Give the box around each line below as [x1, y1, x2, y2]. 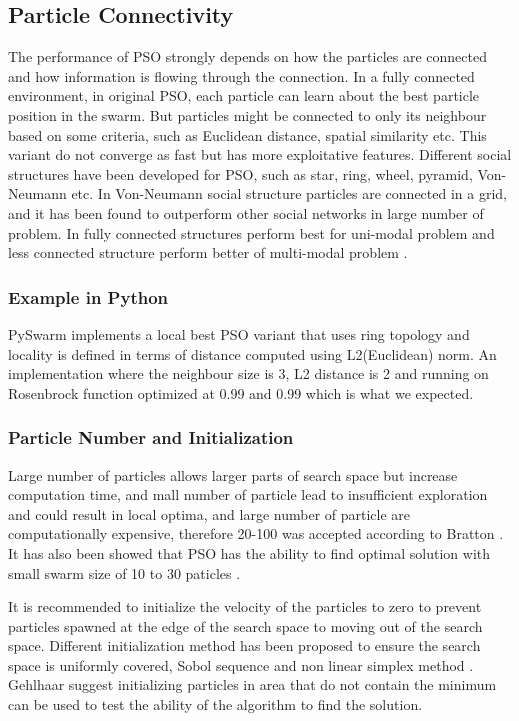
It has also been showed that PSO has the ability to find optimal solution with [8, 542, 491, 563]
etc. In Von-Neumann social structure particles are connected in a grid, [71, 183, 507, 204]
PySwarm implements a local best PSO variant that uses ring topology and [8, 323, 470, 344]
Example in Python [8, 284, 169, 309]
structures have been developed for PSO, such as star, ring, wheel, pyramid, [8, 163, 473, 184]
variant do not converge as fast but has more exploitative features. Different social [8, 144, 512, 165]
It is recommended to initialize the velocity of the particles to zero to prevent [8, 596, 482, 617]
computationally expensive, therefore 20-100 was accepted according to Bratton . [8, 523, 504, 544]
